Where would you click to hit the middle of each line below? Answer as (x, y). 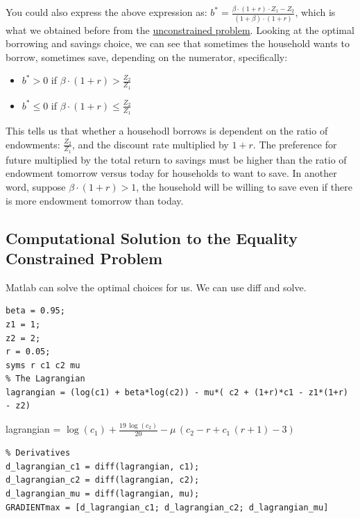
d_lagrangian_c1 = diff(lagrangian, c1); (103, 466)
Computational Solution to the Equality (152, 238)
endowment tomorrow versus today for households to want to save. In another (171, 173)
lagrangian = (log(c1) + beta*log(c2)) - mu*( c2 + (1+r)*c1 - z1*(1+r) (177, 392)
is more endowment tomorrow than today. (95, 200)
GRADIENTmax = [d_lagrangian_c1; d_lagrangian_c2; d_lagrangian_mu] (167, 507)
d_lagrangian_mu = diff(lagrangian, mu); (103, 494)
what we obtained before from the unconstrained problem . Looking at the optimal (180, 29)
